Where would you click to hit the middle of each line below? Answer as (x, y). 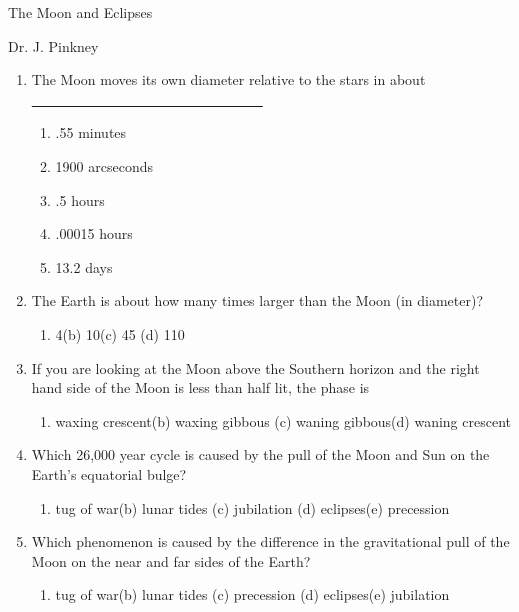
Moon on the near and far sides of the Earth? (171, 560)
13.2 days (84, 266)
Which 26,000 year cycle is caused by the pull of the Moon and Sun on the (260, 454)
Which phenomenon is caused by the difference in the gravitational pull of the (270, 541)
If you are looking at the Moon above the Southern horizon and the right (255, 367)
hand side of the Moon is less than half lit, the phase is (200, 387)
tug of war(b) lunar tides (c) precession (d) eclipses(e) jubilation (252, 594)
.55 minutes (91, 132)
